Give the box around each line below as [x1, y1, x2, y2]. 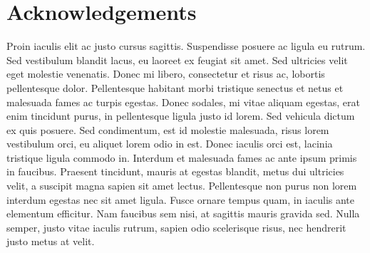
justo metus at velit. [6, 234, 95, 249]
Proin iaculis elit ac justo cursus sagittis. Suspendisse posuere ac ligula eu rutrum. [6, 38, 366, 53]
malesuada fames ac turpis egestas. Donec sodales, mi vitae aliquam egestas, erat [6, 94, 360, 109]
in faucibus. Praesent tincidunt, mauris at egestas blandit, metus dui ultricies [6, 164, 344, 179]
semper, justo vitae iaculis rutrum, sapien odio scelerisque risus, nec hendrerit [6, 220, 346, 234]
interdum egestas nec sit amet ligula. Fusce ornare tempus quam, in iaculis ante [6, 192, 355, 207]
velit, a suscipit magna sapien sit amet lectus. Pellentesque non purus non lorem [6, 178, 357, 193]
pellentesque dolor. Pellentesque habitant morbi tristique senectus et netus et [6, 80, 344, 95]
